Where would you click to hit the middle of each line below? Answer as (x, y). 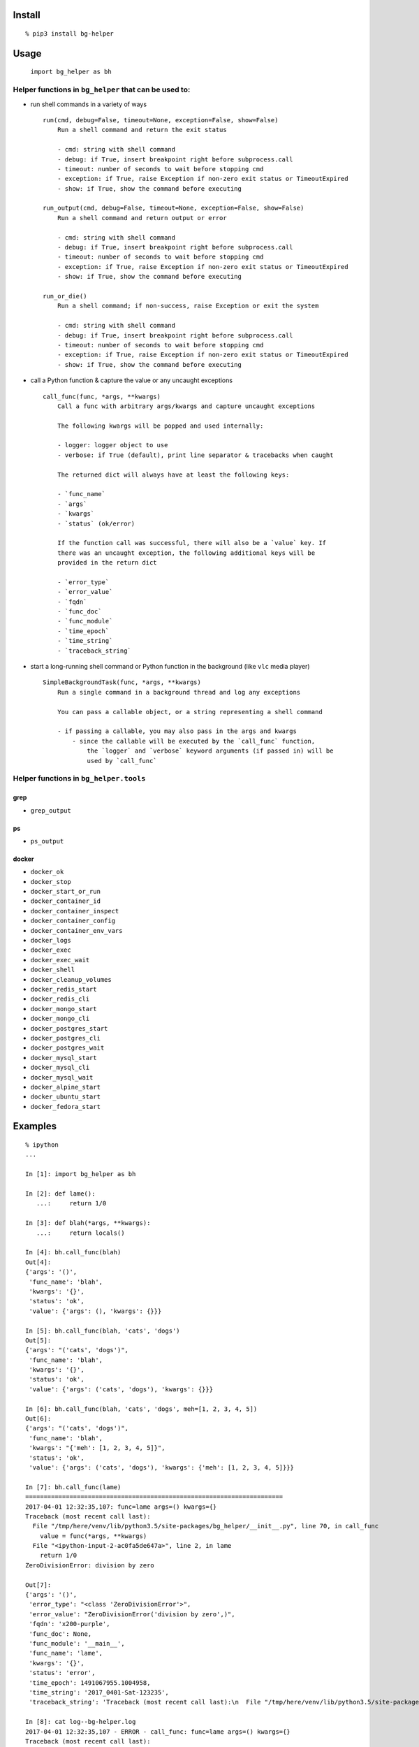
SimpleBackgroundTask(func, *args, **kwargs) (122, 682)
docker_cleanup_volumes (71, 979)
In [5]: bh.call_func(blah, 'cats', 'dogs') (103, 1331)
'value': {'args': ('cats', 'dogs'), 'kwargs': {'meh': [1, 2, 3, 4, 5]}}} (162, 1467)
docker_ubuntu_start (66, 1097)
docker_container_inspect (75, 911)
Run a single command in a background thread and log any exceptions (179, 692)
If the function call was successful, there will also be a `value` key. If (192, 543)
